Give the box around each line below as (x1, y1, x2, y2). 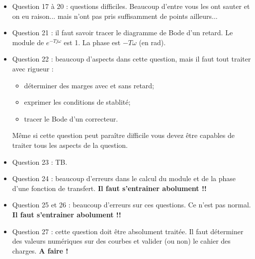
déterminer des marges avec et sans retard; (24, 80, 154, 90)
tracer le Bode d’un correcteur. (24, 113, 118, 124)
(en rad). (139, 37, 166, 47)
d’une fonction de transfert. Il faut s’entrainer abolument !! (12, 183, 207, 193)
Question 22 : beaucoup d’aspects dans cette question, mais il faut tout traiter (12, 54, 251, 64)
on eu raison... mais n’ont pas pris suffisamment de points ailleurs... (12, 10, 218, 21)
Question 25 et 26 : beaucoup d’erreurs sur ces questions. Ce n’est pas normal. (12, 199, 251, 210)
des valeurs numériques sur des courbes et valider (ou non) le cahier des (12, 236, 231, 246)
